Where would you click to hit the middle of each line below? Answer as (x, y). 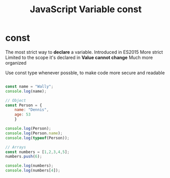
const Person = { (24, 105)
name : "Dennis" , (32, 110)
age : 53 (22, 115)
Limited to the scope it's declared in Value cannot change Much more (79, 57)
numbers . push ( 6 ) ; (24, 157)
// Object (16, 100)
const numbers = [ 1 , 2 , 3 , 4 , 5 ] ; (38, 152)
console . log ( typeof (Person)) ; (38, 138)
